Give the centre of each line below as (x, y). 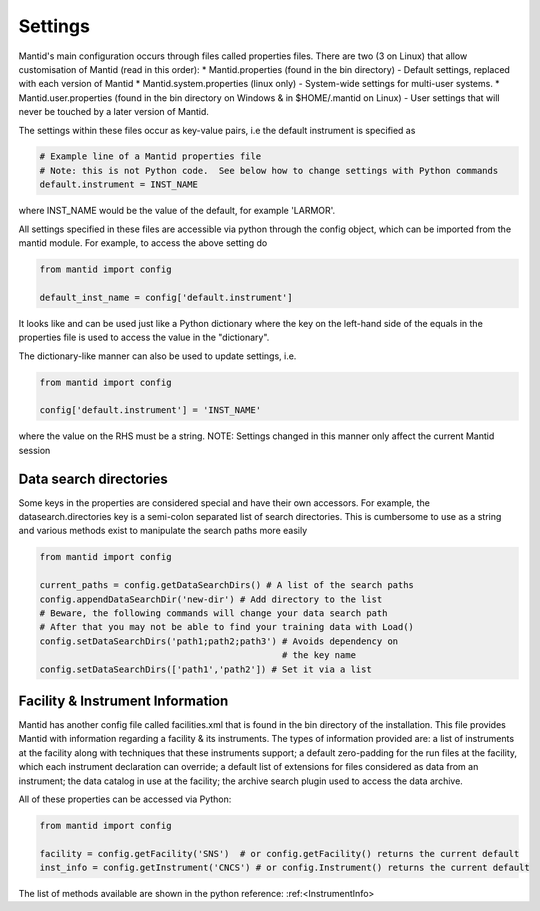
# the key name (319, 655)
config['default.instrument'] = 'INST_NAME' (150, 410)
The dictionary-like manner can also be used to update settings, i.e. (157, 356)
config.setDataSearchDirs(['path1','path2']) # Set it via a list (205, 669)
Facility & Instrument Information (123, 700)
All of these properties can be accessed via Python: (125, 799)
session (34, 450)
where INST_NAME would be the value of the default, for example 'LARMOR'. (177, 211)
